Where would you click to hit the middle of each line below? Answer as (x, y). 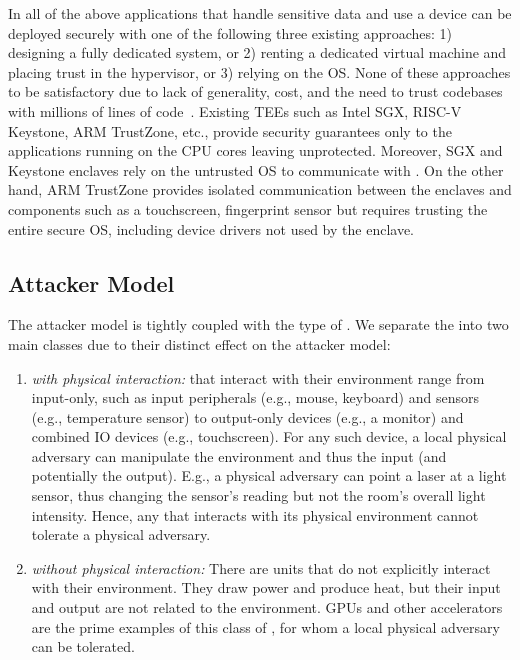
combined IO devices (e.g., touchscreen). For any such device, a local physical (269, 436)
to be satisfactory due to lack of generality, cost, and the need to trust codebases (255, 91)
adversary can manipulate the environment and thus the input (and (239, 455)
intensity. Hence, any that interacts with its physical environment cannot (255, 514)
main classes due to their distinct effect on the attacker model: (199, 343)
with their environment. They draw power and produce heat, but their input (266, 587)
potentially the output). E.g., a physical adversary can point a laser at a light (269, 475)
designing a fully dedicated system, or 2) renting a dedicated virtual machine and (257, 52)
